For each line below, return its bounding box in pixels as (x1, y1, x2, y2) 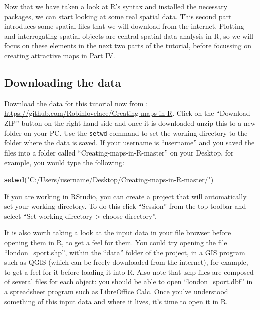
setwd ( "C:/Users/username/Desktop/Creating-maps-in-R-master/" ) (4, 174, 214, 184)
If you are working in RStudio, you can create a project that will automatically (4, 191, 247, 201)
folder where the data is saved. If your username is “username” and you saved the (4, 137, 255, 148)
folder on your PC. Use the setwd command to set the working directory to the (4, 127, 248, 138)
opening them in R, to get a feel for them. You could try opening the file (4, 237, 227, 247)
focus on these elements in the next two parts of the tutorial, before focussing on (4, 40, 252, 51)
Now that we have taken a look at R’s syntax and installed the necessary (4, 1, 228, 11)
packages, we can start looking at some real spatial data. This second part (4, 11, 232, 21)
